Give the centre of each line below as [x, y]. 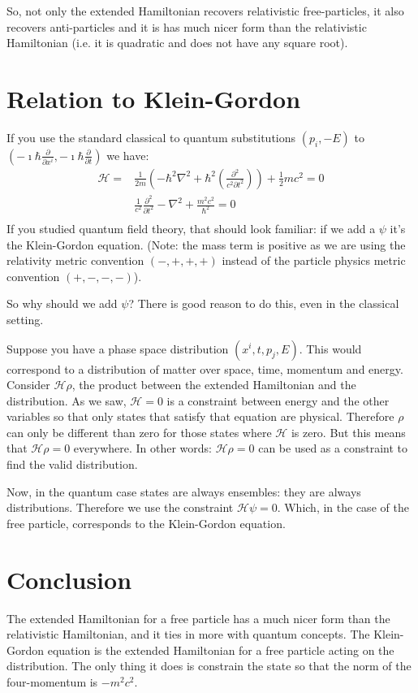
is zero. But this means [348, 432]
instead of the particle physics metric [314, 260]
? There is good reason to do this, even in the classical [264, 303]
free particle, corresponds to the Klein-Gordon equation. [146, 523]
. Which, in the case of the [343, 507]
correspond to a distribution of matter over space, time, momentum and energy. [205, 368]
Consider [28, 385]
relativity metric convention [75, 260]
